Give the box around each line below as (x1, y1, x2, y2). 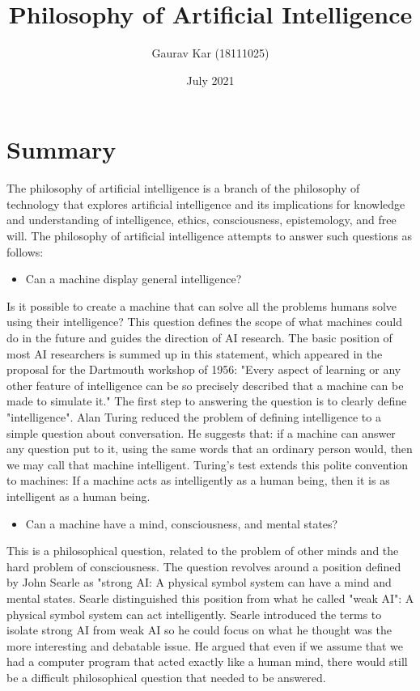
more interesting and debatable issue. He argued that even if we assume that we (6, 637, 404, 654)
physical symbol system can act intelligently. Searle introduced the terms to (6, 605, 382, 622)
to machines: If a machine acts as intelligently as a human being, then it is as (6, 472, 390, 489)
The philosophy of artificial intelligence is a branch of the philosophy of (6, 180, 360, 197)
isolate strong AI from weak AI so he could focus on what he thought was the (6, 621, 392, 638)
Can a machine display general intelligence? (25, 270, 242, 287)
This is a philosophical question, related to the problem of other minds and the (6, 542, 399, 559)
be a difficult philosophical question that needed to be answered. (6, 668, 326, 685)
